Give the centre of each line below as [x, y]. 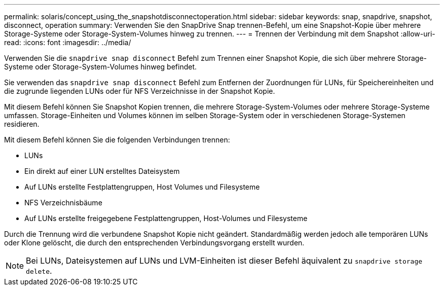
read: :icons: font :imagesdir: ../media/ [68, 42]
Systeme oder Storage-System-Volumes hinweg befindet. [101, 67]
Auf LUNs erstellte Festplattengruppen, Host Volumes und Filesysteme [142, 187]
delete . [39, 271]
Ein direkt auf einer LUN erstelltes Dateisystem [102, 171]
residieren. [22, 124]
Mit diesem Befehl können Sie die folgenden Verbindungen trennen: [117, 140]
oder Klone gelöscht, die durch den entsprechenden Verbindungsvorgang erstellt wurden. [154, 243]
